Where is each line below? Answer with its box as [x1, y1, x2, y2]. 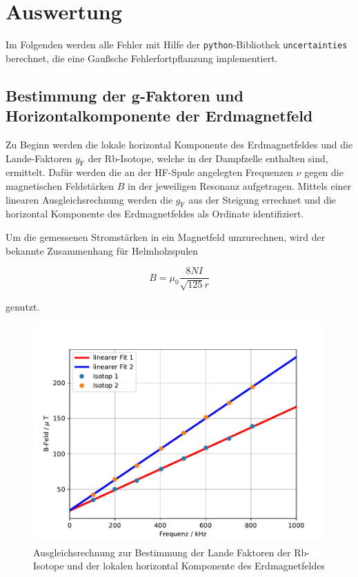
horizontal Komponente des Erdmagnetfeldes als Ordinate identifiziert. [6, 206, 304, 221]
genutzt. [6, 299, 40, 313]
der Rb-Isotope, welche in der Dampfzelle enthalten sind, [88, 150, 328, 165]
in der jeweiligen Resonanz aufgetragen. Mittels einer [128, 178, 352, 193]
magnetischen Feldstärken [6, 178, 115, 193]
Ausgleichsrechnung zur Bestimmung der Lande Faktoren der [33, 545, 291, 559]
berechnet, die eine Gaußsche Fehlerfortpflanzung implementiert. [6, 50, 278, 65]
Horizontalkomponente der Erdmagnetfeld [6, 105, 313, 126]
